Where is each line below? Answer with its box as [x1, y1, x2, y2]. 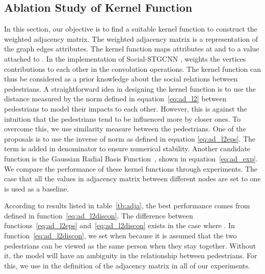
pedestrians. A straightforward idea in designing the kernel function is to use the [4, 83, 256, 94]
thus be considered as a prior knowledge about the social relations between [4, 73, 238, 84]
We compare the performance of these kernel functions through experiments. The [4, 163, 258, 174]
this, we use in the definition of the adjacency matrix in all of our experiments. [4, 260, 250, 270]
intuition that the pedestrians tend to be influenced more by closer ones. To [4, 113, 241, 124]
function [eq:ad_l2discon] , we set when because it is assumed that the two [4, 230, 237, 241]
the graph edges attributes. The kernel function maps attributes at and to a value [4, 43, 259, 54]
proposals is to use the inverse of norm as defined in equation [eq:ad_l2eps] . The [4, 133, 255, 144]
